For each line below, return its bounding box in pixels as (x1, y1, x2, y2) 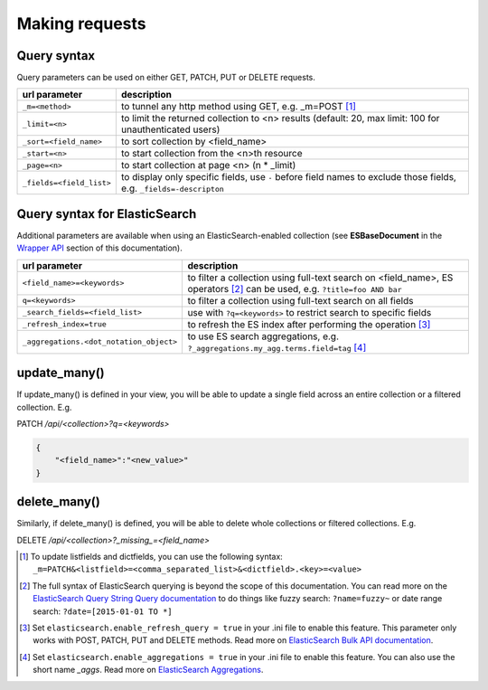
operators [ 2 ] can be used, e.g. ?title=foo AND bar (187, 282, 402, 295)
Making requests (16, 14, 146, 33)
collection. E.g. (16, 402, 72, 412)
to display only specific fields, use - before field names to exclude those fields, (120, 171, 456, 184)
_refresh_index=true (22, 319, 108, 329)
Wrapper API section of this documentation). (16, 242, 183, 253)
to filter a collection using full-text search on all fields (187, 294, 414, 307)
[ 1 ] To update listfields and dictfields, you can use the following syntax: (19, 552, 284, 562)
